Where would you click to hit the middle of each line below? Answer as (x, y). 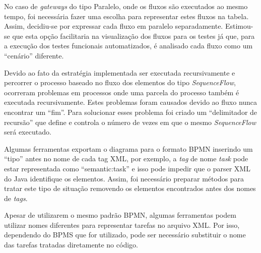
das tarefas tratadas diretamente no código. (71, 245)
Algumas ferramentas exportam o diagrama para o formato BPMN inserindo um (128, 148)
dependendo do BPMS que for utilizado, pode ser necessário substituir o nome (125, 235)
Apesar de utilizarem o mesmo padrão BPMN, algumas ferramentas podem (120, 215)
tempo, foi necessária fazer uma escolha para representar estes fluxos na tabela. (126, 16)
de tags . (16, 198)
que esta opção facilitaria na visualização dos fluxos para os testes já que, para (134, 36)
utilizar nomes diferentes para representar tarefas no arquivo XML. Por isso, (122, 225)
